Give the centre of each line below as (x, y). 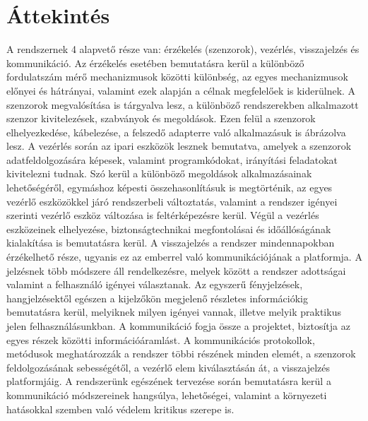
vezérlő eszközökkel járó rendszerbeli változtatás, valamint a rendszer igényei (172, 201)
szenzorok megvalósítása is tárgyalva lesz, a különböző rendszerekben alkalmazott (183, 104)
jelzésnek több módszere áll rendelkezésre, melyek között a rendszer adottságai (176, 270)
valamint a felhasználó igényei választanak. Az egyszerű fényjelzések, (155, 284)
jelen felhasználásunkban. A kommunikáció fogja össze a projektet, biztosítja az (178, 326)
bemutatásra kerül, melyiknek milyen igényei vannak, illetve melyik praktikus (174, 312)
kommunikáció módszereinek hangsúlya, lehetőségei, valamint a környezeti (167, 395)
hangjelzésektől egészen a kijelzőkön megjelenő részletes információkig (157, 298)
